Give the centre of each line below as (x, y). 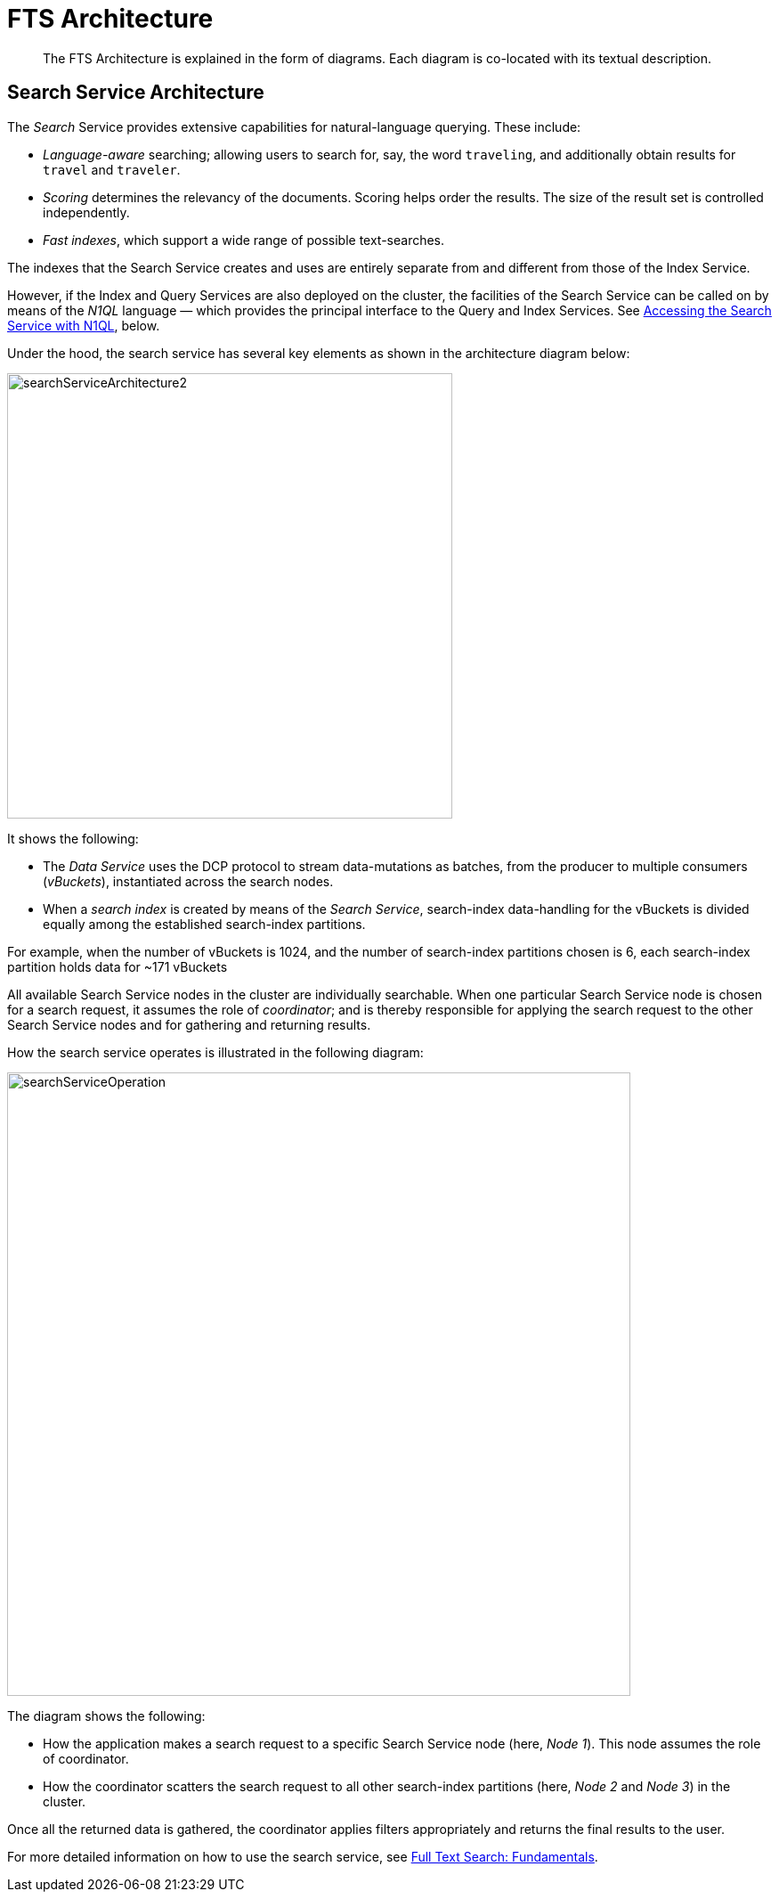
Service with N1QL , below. (84, 325)
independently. (86, 212)
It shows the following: (73, 838)
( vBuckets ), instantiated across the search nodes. (188, 881)
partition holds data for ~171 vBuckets (118, 966)
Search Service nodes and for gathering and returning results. (189, 1024)
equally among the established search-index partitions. (204, 924)
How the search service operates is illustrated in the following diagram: (215, 1052)
